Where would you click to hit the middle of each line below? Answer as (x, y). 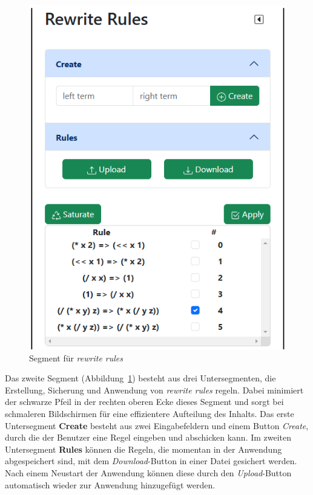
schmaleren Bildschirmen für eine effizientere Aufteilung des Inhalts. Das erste (150, 413)
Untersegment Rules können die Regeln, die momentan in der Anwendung (143, 449)
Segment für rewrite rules (76, 357)
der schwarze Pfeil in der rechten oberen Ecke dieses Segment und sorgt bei (144, 402)
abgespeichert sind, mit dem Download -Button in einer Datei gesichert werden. (151, 461)
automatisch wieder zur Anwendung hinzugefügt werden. (110, 484)
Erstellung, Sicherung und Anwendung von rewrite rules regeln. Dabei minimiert (154, 390)
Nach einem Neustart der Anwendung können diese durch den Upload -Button (148, 472)
